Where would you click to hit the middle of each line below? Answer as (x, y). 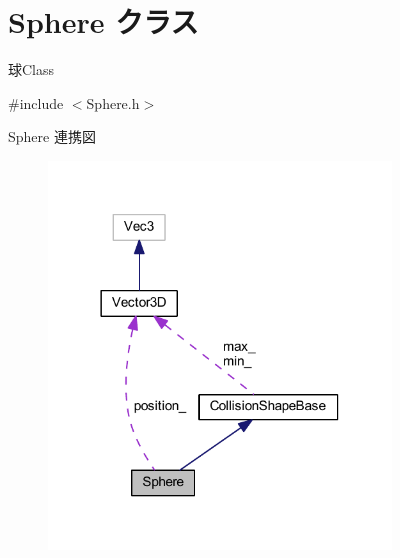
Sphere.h (113, 102)
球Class (31, 69)
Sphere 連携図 (52, 136)
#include (36, 102)
